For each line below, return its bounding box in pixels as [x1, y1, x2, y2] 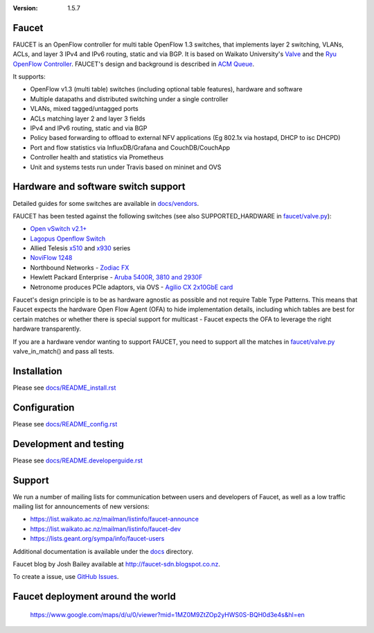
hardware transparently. [12, 324, 81, 333]
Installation [12, 365, 62, 377]
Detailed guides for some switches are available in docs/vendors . [12, 199, 199, 207]
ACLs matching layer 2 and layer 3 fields [30, 114, 145, 123]
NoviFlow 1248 [30, 254, 73, 262]
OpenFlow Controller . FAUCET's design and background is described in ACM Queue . [12, 60, 255, 68]
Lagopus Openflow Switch [30, 234, 106, 243]
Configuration [12, 401, 75, 413]
